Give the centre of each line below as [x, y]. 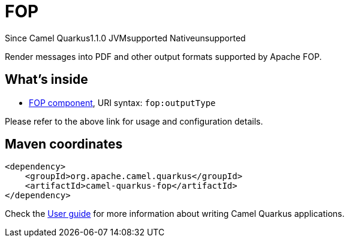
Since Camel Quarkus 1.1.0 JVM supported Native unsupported [125, 38]
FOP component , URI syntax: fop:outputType [122, 102]
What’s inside [46, 80]
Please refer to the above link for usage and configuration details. [134, 121]
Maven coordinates [64, 144]
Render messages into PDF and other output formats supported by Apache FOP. [163, 56]
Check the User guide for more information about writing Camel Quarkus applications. [175, 214]
